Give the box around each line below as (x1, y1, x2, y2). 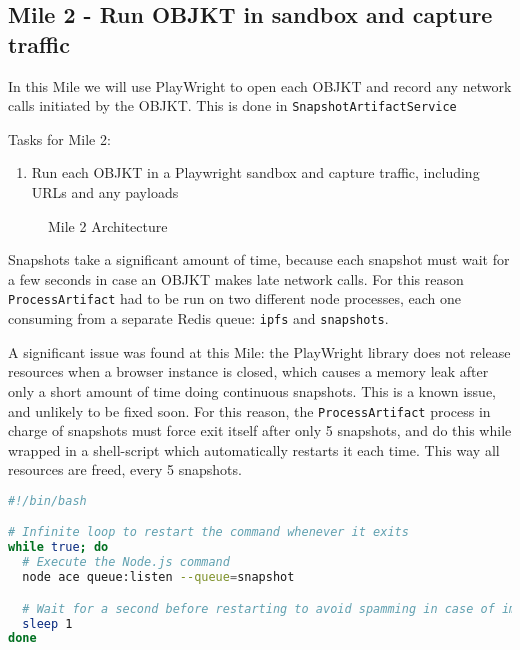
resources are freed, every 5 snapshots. (8, 459, 242, 480)
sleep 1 (22, 616, 73, 631)
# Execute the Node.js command (22, 555, 230, 570)
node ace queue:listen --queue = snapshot (22, 570, 295, 585)
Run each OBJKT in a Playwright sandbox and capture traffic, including (31, 162, 480, 183)
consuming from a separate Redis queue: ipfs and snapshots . (8, 308, 389, 329)
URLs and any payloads (31, 182, 179, 203)
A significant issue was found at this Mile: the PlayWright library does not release (8, 341, 511, 362)
